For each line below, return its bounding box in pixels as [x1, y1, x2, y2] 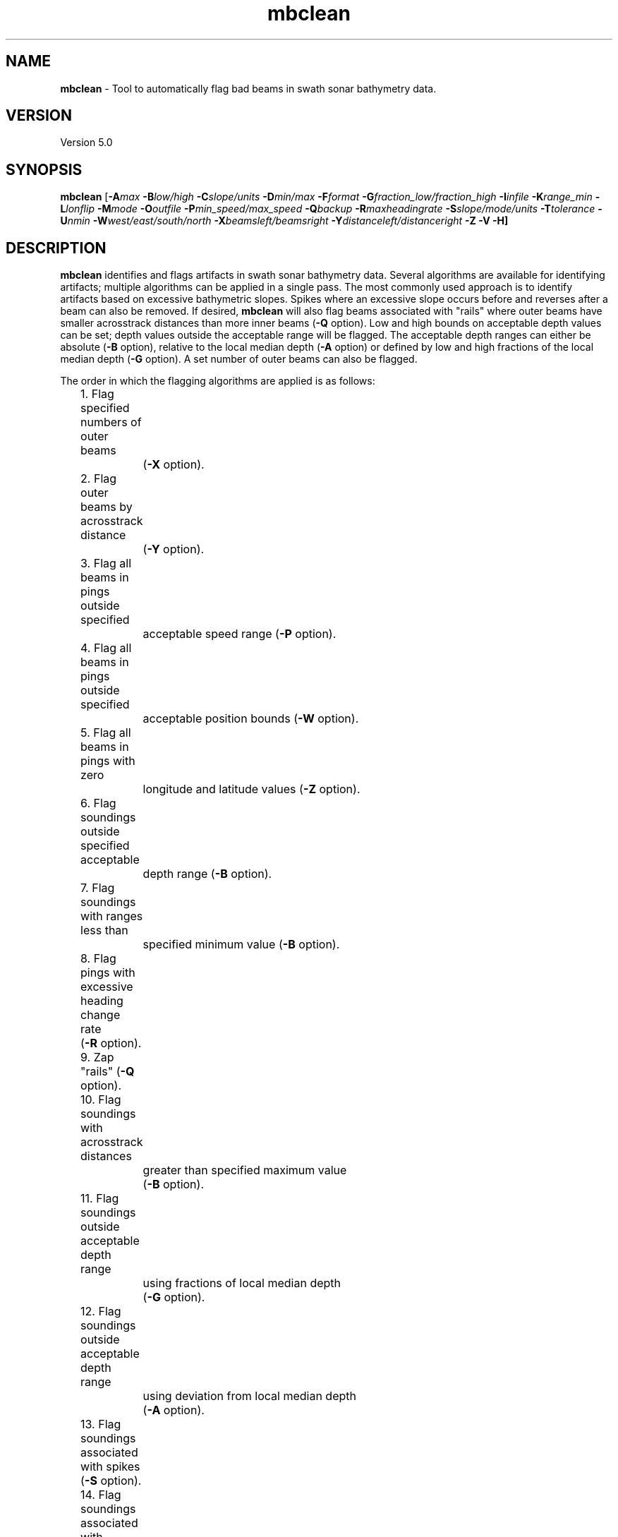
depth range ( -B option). [143, 867, 272, 881]
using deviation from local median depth [143, 1389, 356, 1404]
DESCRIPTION [6, 239, 107, 257]
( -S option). [80, 1473, 142, 1488]
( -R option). [80, 1036, 142, 1051]
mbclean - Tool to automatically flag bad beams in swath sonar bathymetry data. [60, 82, 437, 95]
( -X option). [143, 457, 205, 472]
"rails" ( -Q [80, 1064, 135, 1079]
